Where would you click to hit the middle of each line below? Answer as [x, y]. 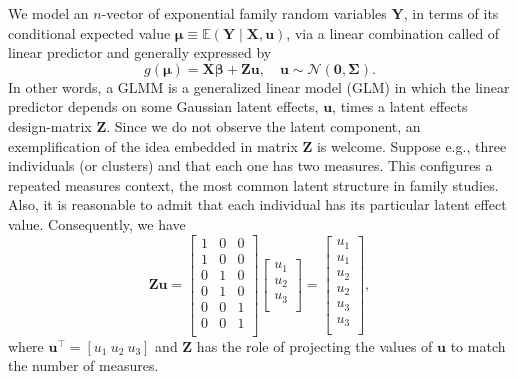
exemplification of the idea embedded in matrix [153, 145]
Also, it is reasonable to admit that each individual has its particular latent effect [257, 204]
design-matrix [50, 125]
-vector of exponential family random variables [244, 13]
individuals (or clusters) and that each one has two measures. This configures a [250, 165]
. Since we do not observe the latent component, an [263, 125]
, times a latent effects [400, 106]
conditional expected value [89, 32]
